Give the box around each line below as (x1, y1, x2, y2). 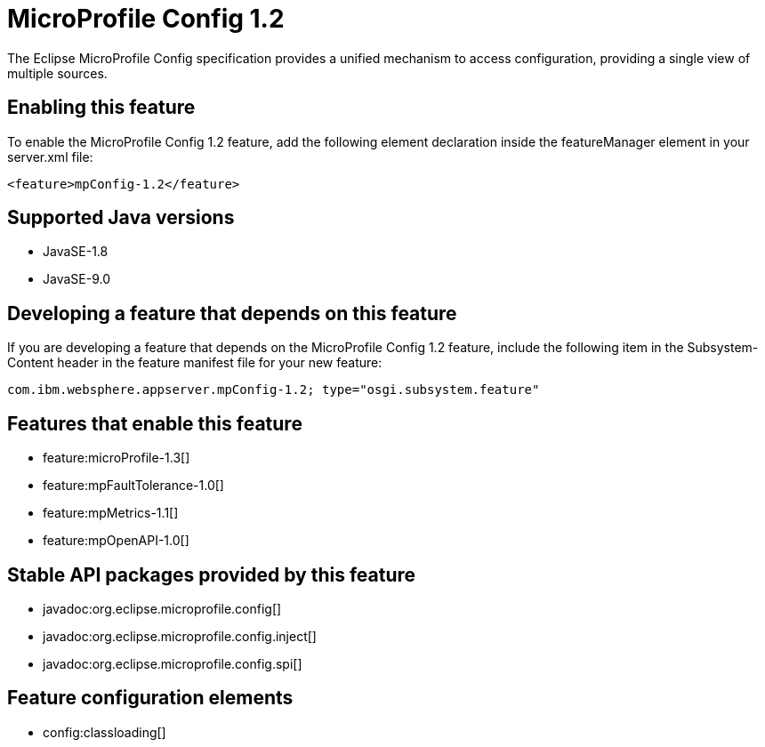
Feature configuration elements (7, 687, 294, 710)
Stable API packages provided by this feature (7, 563, 416, 586)
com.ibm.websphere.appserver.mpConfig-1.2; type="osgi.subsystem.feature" (7, 382, 540, 398)
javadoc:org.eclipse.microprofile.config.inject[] (43, 628, 317, 644)
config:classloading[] (43, 724, 166, 740)
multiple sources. (7, 65, 108, 81)
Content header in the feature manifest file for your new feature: (7, 355, 382, 371)
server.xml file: (7, 149, 93, 165)
